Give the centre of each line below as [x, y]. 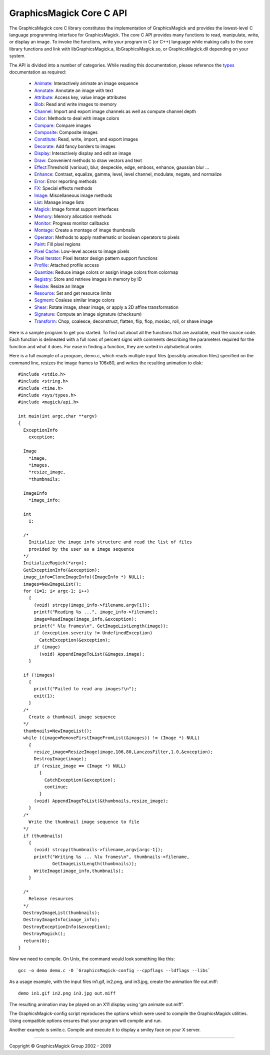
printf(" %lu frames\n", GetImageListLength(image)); [101, 626]
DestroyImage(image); [60, 759]
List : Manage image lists [59, 202]
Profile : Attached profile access [67, 265]
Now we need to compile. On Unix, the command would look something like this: [92, 959]
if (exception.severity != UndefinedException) [93, 633]
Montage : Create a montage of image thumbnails [85, 230]
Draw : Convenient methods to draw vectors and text [88, 160]
